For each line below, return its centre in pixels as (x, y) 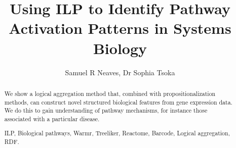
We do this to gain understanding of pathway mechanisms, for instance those (106, 110)
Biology (120, 48)
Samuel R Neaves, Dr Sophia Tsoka (120, 72)
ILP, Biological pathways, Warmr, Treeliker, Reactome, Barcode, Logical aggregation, (117, 133)
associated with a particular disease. (52, 118)
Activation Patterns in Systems (120, 28)
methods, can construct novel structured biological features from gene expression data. (118, 102)
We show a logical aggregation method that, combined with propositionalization (110, 93)
